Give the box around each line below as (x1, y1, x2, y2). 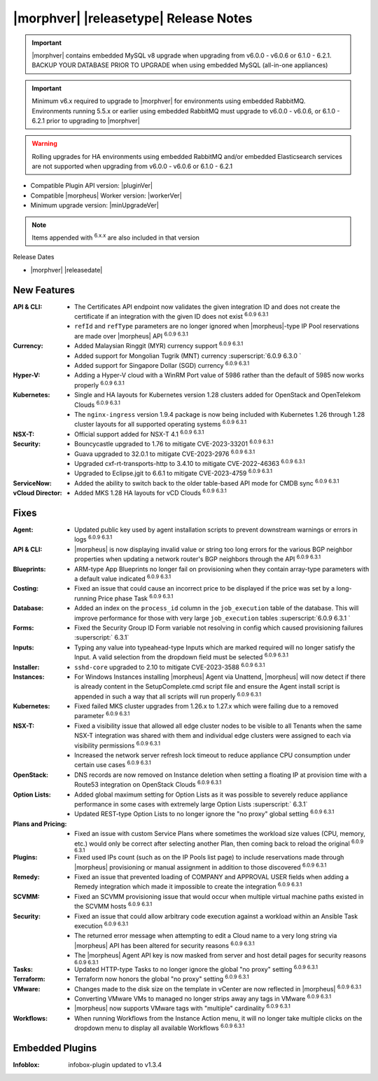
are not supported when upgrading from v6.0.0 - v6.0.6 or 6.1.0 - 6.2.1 (31, 162, 233, 171)
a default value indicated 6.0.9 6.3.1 (74, 573, 171, 583)
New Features (13, 284, 75, 296)
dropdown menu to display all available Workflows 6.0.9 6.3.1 (74, 1023, 245, 1033)
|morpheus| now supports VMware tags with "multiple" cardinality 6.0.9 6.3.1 (74, 1003, 290, 1012)
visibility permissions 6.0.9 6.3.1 (74, 740, 161, 750)
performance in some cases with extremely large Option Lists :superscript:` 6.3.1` (74, 799, 308, 808)
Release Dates (13, 253, 55, 261)
